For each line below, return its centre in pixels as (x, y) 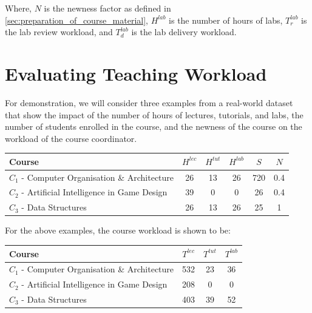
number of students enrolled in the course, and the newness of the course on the (154, 126)
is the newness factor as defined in (107, 8)
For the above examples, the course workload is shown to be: (118, 230)
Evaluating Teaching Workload (136, 73)
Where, (18, 8)
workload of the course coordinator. (71, 138)
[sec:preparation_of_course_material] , (77, 20)
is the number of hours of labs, (226, 20)
